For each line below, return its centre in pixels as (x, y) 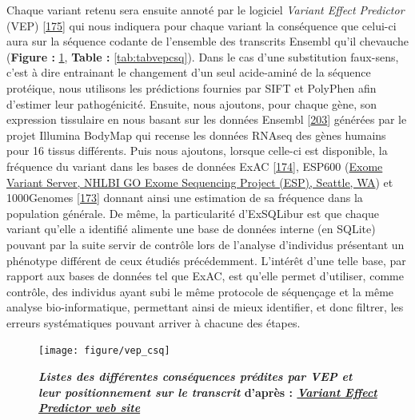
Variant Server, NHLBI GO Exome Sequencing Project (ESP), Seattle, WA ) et (200, 182)
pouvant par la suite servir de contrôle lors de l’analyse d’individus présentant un (206, 244)
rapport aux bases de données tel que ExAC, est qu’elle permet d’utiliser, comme (205, 276)
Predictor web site (90, 408)
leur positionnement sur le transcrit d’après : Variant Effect (208, 392)
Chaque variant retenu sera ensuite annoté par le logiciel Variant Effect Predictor (206, 10)
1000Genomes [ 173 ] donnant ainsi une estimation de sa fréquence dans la (185, 198)
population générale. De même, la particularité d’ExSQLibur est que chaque (193, 213)
